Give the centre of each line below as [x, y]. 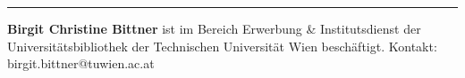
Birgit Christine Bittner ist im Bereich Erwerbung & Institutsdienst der [214, 28]
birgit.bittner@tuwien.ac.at [81, 63]
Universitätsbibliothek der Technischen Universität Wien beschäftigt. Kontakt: [222, 46]
